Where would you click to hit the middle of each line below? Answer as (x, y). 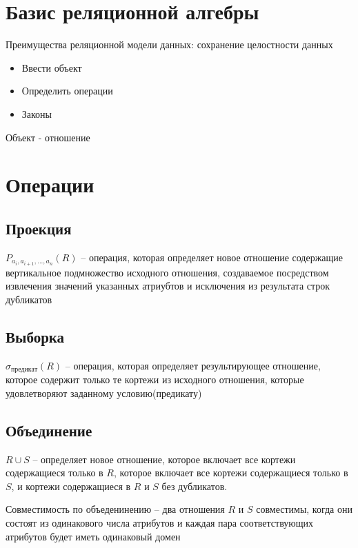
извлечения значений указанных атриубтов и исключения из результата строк (168, 286)
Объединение (49, 430)
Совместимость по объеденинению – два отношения (115, 509)
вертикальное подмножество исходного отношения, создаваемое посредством (167, 272)
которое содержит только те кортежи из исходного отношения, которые (155, 379)
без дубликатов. (195, 486)
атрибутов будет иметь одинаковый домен (93, 536)
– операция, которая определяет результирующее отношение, (193, 365)
